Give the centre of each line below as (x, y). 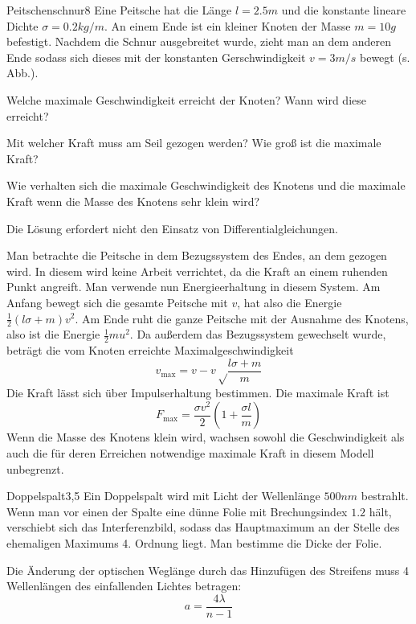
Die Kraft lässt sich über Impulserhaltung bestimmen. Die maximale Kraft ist (198, 393)
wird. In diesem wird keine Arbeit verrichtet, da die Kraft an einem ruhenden (197, 271)
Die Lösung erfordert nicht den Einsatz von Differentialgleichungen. (172, 228)
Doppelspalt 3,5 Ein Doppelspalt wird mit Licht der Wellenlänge (163, 496)
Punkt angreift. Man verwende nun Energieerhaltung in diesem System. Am (194, 287)
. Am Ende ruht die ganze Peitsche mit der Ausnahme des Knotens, (242, 318)
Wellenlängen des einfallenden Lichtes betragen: (124, 586)
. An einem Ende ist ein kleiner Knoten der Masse (227, 25)
